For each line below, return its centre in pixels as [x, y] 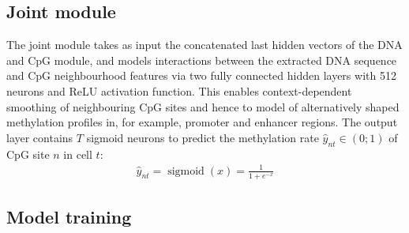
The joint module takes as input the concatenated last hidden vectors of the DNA [204, 45]
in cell [78, 154]
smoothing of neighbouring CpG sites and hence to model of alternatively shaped [203, 106]
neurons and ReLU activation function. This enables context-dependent [179, 90]
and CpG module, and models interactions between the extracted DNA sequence [202, 60]
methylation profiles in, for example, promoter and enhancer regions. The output [202, 122]
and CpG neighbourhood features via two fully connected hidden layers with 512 [201, 75]
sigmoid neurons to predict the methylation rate [203, 137]
